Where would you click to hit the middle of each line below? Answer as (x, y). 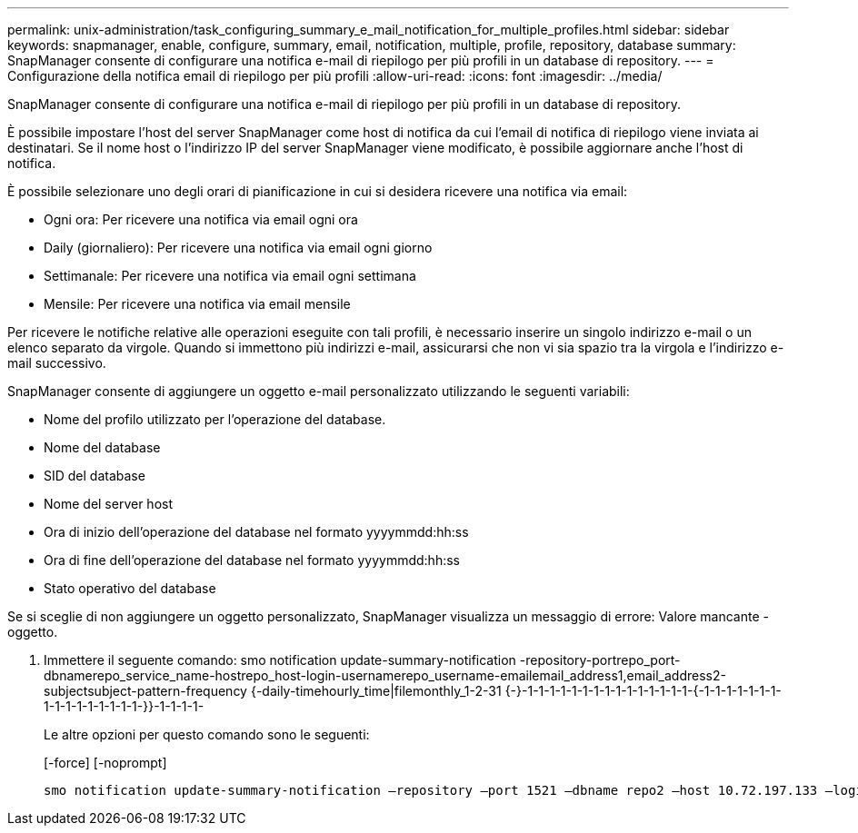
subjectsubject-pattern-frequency (145, 691)
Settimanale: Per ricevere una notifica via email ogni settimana (230, 276)
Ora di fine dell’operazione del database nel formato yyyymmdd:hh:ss (252, 560)
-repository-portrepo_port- (600, 660)
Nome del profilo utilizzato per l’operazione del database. (215, 419)
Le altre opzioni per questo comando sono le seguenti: (207, 734)
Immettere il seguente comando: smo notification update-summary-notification (280, 660)
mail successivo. (57, 363)
